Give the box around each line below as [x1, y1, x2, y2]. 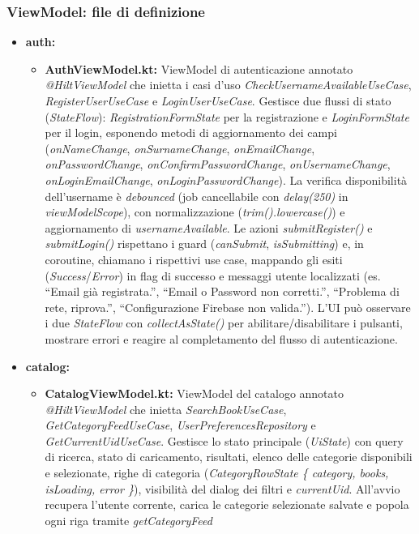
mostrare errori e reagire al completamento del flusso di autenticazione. [45, 330, 398, 347]
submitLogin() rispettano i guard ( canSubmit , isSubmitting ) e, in [45, 235, 364, 252]
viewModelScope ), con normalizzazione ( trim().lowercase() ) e [45, 203, 345, 220]
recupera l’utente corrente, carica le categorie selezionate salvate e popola [45, 496, 409, 513]
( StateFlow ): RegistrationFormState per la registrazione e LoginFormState [45, 108, 409, 125]
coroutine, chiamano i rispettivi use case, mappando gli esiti [45, 250, 343, 267]
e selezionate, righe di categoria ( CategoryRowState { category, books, [45, 464, 389, 481]
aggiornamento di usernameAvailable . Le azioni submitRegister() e [45, 219, 373, 236]
